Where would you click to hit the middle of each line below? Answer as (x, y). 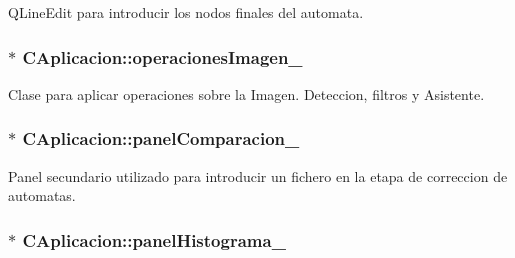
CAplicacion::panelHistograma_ (154, 239)
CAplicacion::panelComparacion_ (161, 138)
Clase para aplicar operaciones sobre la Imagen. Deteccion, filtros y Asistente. (246, 93)
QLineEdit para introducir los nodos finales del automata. (186, 12)
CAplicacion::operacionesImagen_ (162, 56)
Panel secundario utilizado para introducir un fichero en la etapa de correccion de (258, 175)
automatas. (42, 195)
